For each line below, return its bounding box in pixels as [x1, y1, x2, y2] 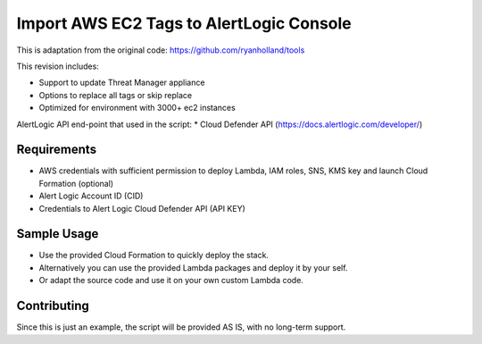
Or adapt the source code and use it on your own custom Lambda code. [38, 275, 303, 286]
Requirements [16, 142, 97, 157]
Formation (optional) [38, 178, 114, 189]
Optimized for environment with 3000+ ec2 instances [38, 103, 236, 113]
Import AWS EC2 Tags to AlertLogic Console [16, 13, 352, 33]
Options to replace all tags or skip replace [38, 89, 192, 100]
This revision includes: [16, 61, 100, 71]
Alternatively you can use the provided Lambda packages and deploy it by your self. [38, 262, 348, 273]
